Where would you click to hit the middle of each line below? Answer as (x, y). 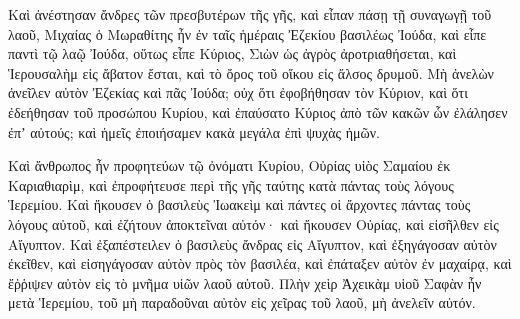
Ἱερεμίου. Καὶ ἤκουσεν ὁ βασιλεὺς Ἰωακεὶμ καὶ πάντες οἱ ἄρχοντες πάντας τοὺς (239, 204)
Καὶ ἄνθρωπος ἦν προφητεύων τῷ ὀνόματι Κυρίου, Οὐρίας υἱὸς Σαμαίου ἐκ (229, 165)
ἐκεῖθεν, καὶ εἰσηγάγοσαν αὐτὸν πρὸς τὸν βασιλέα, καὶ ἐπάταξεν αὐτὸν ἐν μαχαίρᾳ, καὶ (260, 263)
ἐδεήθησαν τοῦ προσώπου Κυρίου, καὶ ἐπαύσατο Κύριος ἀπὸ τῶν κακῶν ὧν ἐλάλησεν (258, 111)
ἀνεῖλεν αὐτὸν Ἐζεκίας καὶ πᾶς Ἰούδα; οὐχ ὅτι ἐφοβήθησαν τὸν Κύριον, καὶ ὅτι (238, 92)
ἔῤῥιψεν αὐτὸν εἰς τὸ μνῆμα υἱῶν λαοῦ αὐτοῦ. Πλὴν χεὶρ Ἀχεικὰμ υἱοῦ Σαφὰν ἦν (245, 282)
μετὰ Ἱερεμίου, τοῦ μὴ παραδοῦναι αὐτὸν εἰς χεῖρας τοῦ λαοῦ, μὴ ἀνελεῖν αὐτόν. (242, 302)
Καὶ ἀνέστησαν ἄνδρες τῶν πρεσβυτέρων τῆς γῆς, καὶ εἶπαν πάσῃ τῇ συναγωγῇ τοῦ (250, 14)
